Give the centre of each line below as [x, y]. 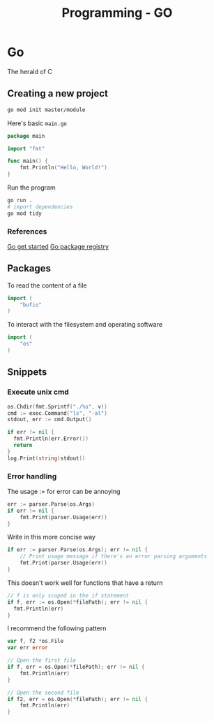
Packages [29, 268]
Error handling [32, 476]
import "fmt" [26, 148]
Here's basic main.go [37, 123]
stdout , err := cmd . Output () [49, 420]
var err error [28, 648]
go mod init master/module [46, 110]
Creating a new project [58, 93]
